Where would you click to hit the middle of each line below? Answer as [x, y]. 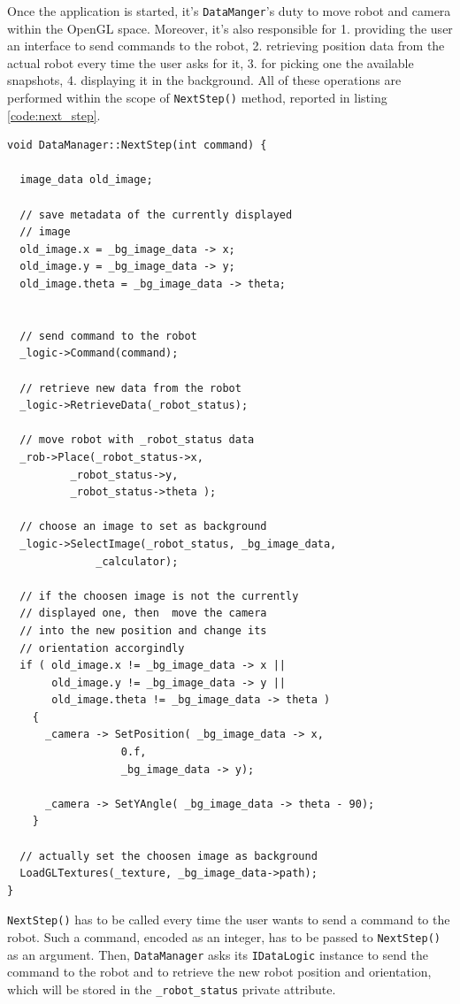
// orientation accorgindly [102, 648]
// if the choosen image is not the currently [159, 596]
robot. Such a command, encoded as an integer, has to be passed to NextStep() [224, 937]
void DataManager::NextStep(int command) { [137, 146]
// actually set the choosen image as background [169, 856]
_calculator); [137, 561]
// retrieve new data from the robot [130, 388]
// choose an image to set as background [143, 527]
